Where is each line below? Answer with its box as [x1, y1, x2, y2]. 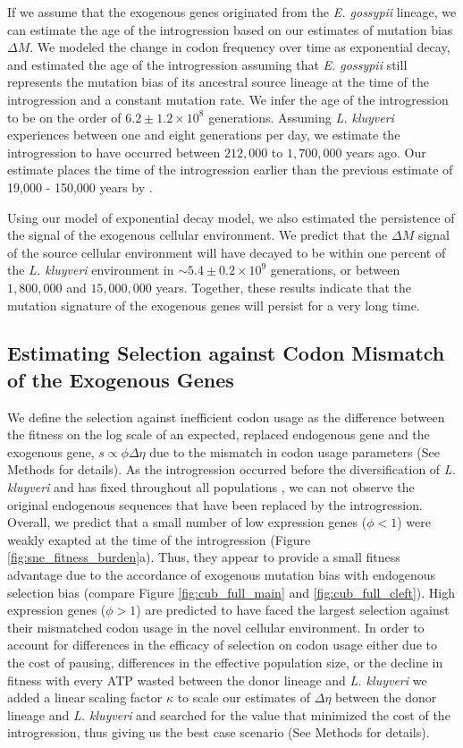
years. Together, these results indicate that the [156, 277, 411, 296]
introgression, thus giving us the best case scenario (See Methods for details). [7, 723, 430, 742]
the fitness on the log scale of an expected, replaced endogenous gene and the [7, 425, 430, 444]
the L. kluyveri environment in [7, 260, 174, 279]
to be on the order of [7, 107, 122, 126]
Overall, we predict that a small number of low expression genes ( [7, 513, 367, 531]
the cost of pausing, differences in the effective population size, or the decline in [7, 653, 443, 671]
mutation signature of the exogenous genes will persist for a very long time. [7, 295, 420, 314]
